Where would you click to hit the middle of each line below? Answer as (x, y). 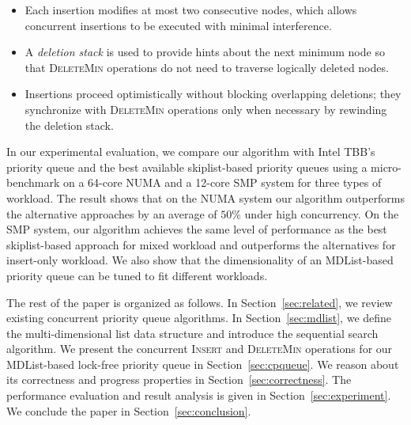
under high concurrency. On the (322, 213)
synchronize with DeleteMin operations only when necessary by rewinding (206, 109)
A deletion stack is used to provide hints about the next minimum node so (205, 52)
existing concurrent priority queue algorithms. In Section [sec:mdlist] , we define (199, 318)
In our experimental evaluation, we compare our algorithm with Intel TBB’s (191, 152)
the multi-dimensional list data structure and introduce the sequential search (192, 333)
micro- (386, 167)
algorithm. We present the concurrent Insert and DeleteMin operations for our (200, 349)
